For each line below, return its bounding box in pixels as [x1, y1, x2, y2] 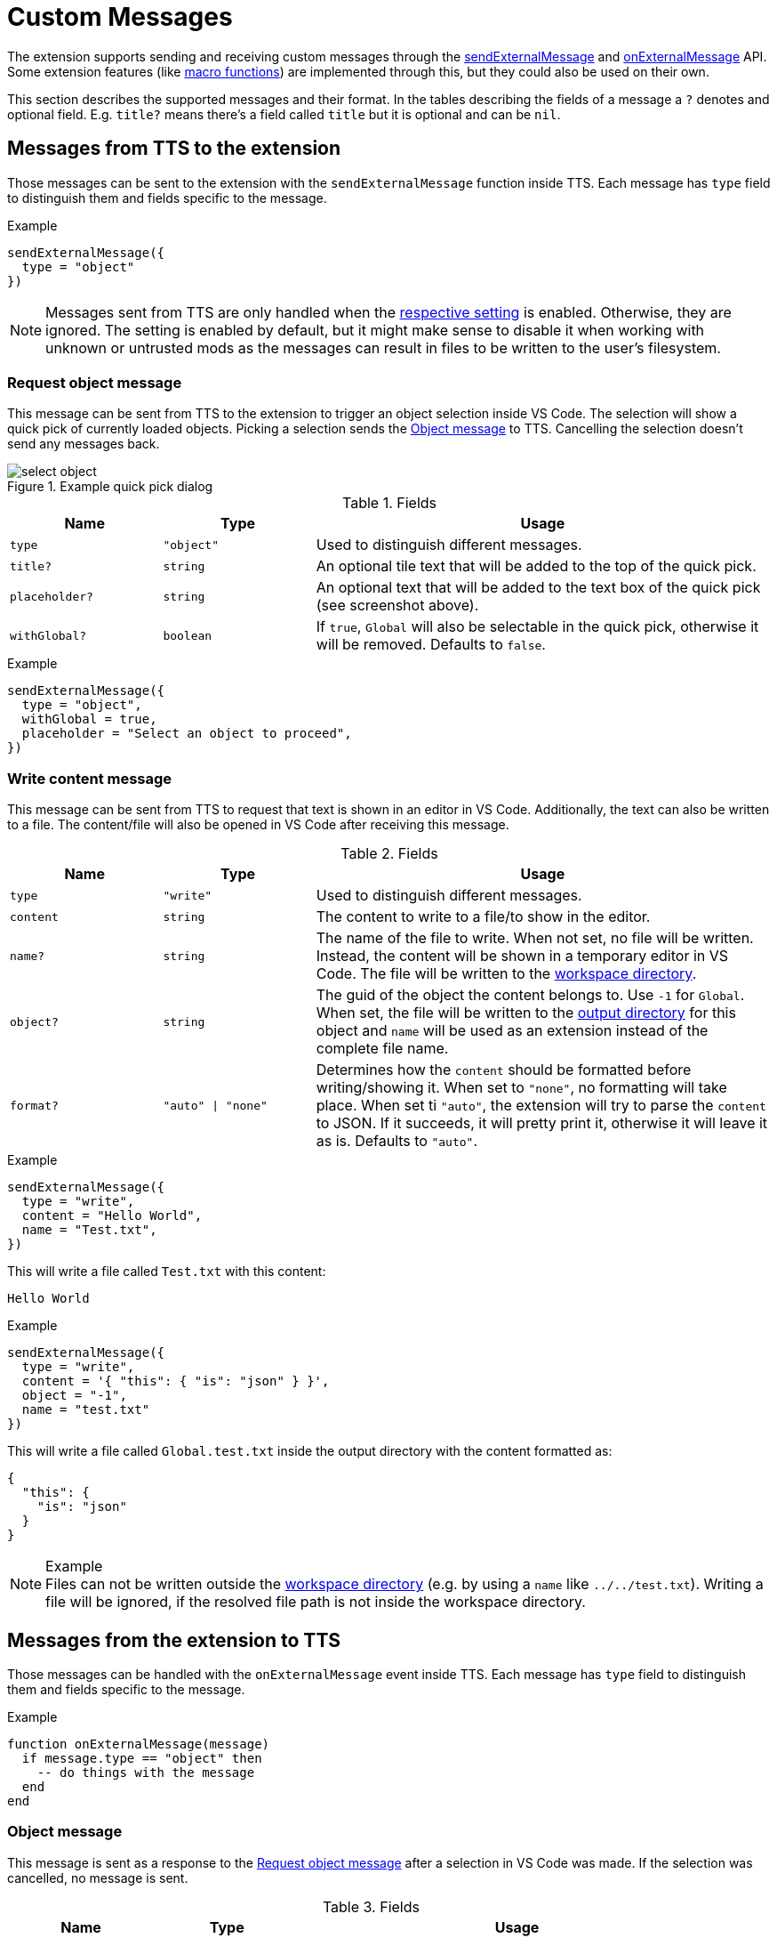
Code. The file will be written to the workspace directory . [316, 965, 697, 983]
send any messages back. [7, 436, 160, 452]
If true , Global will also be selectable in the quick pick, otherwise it [316, 618, 759, 636]
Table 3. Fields [322, 1897, 420, 1916]
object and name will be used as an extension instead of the [316, 1021, 709, 1040]
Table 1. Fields [341, 494, 437, 513]
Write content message [7, 769, 172, 787]
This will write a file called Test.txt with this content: [7, 1264, 326, 1280]
